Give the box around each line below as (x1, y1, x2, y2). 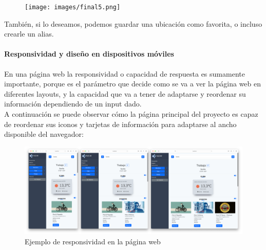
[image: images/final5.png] (25, 4, 121, 11)
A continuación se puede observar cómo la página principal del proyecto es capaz (4, 109, 258, 119)
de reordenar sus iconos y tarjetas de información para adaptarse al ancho (4, 118, 237, 129)
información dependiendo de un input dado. (4, 98, 142, 109)
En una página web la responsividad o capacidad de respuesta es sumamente (4, 68, 245, 79)
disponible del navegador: (4, 129, 84, 139)
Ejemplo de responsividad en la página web (25, 236, 161, 246)
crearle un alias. (4, 28, 54, 39)
